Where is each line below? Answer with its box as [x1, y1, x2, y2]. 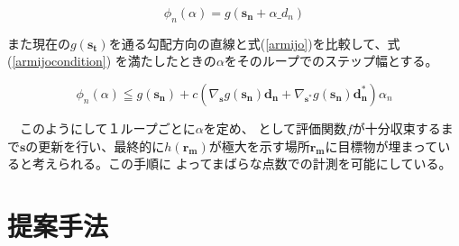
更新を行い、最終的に [38, 136, 165, 155]
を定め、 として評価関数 [203, 118, 346, 137]
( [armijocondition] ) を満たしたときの [7, 51, 216, 70]
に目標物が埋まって [325, 136, 438, 155]
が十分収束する [352, 118, 441, 137]
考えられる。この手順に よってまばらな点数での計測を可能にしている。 [32, 154, 452, 173]
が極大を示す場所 [208, 136, 310, 155]
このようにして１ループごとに [19, 118, 196, 137]
